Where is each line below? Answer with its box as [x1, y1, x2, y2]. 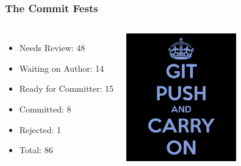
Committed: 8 [19, 103, 71, 115]
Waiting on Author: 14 [19, 61, 104, 74]
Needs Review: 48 [19, 41, 85, 54]
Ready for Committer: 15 [19, 82, 114, 95]
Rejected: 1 [19, 123, 62, 136]
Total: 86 [19, 144, 53, 156]
